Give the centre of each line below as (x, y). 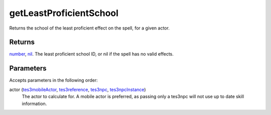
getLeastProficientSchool (64, 13)
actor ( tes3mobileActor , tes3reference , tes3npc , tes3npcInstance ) (78, 89)
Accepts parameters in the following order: (53, 80)
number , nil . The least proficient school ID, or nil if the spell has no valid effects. (92, 54)
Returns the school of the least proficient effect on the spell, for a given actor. (90, 28)
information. (34, 103)
